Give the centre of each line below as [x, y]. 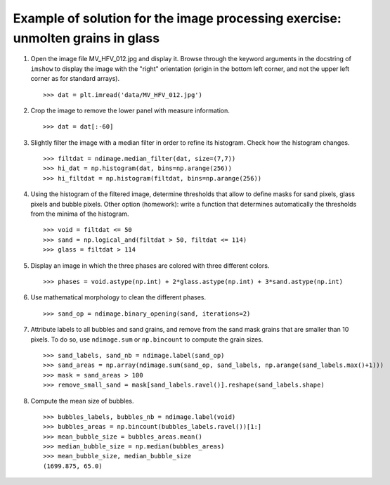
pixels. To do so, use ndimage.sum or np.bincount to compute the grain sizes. [147, 339]
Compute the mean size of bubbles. [82, 401]
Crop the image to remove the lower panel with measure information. [130, 110]
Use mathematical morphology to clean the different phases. [118, 297]
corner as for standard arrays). [75, 79]
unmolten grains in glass [86, 38]
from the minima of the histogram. [80, 214]
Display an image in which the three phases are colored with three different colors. [150, 265]
